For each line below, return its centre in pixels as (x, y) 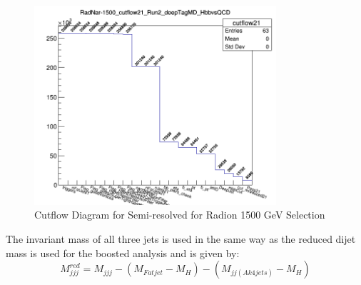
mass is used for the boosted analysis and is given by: (123, 252)
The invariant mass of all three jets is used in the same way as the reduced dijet (181, 238)
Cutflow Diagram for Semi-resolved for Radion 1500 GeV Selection (180, 215)
